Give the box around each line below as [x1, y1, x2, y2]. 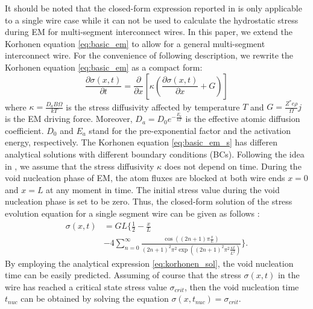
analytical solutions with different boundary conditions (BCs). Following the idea [5, 148, 305, 161]
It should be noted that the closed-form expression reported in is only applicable [5, 2, 302, 14]
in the [277, 269, 300, 281]
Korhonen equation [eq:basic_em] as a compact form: [5, 60, 203, 73]
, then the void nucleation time [184, 280, 299, 293]
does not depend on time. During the [164, 159, 302, 172]
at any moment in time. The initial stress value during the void [46, 183, 280, 196]
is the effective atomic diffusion [185, 112, 300, 125]
